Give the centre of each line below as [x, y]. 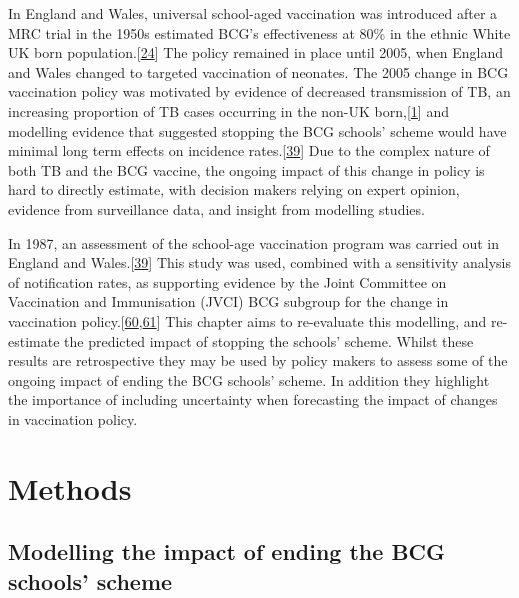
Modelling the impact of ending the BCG [227, 551]
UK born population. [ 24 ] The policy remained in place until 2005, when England [256, 52]
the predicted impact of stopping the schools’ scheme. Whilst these [269, 340]
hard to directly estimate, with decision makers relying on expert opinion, [234, 189]
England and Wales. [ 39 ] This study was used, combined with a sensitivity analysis [259, 262]
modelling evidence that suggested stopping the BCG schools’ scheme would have [257, 130]
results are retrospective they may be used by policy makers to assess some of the [258, 360]
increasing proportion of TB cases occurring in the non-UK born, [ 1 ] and [228, 110]
